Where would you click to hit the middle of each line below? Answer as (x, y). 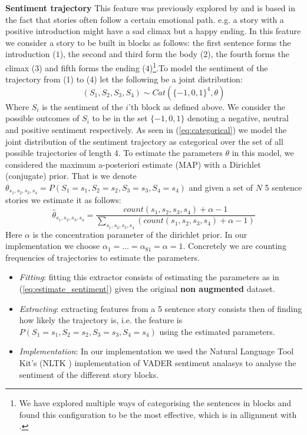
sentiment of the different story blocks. (89, 374)
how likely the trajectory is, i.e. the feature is (101, 320)
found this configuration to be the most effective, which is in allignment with (158, 414)
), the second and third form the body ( (132, 54)
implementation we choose (53, 246)
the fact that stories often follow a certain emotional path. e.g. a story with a (145, 19)
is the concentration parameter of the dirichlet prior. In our (140, 234)
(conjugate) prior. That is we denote (71, 176)
